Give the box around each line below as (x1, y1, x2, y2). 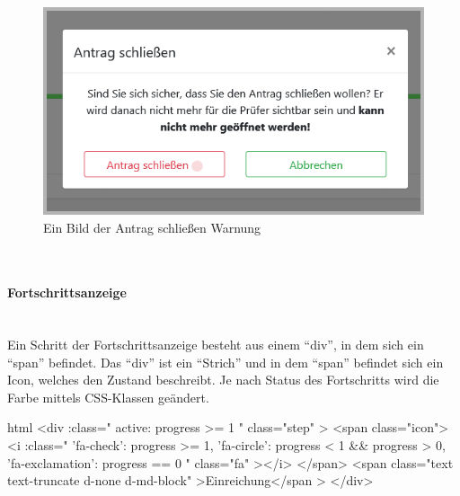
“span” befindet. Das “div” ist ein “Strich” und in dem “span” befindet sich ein (7, 352, 444, 371)
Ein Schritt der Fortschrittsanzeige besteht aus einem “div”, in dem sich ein (7, 335, 424, 354)
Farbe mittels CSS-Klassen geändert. (7, 387, 209, 406)
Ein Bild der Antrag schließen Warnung (43, 217, 261, 236)
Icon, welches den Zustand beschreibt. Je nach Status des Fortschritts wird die (7, 370, 439, 389)
